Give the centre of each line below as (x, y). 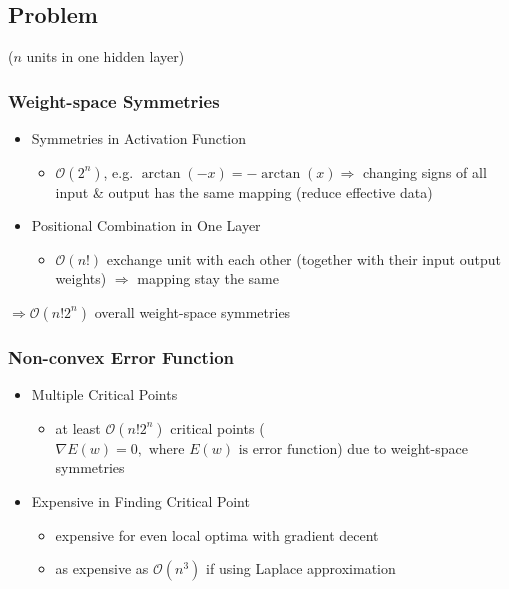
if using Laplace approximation (301, 568)
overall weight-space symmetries (192, 311)
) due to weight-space (402, 447)
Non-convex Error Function (121, 356)
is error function (288, 449)
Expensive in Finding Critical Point (140, 500)
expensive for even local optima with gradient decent (217, 534)
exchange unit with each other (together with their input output (303, 258)
